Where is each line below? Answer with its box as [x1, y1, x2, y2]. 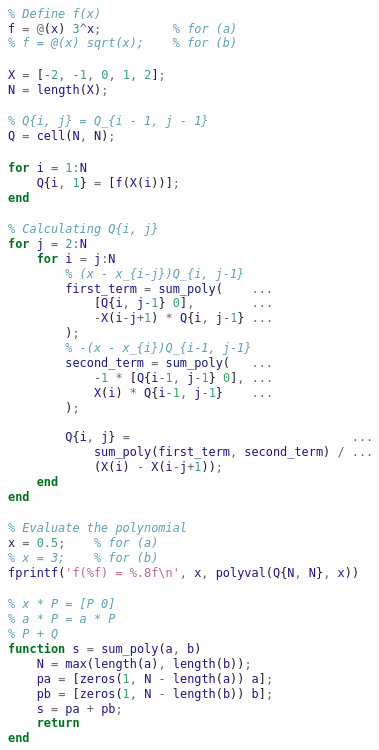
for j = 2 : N [8, 236, 87, 251]
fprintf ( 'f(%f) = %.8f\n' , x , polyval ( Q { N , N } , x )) [8, 565, 360, 580]
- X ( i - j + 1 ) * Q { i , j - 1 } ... [93, 311, 274, 326]
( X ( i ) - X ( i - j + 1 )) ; [93, 460, 223, 475]
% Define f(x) [8, 6, 102, 21]
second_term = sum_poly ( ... [65, 355, 273, 370]
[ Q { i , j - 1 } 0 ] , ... [93, 296, 274, 311]
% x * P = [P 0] [8, 597, 116, 612]
